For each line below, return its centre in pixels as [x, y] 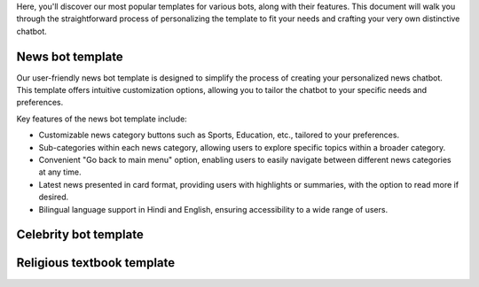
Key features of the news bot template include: [102, 119]
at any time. [60, 172]
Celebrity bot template [80, 235]
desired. [54, 197]
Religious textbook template [96, 263]
